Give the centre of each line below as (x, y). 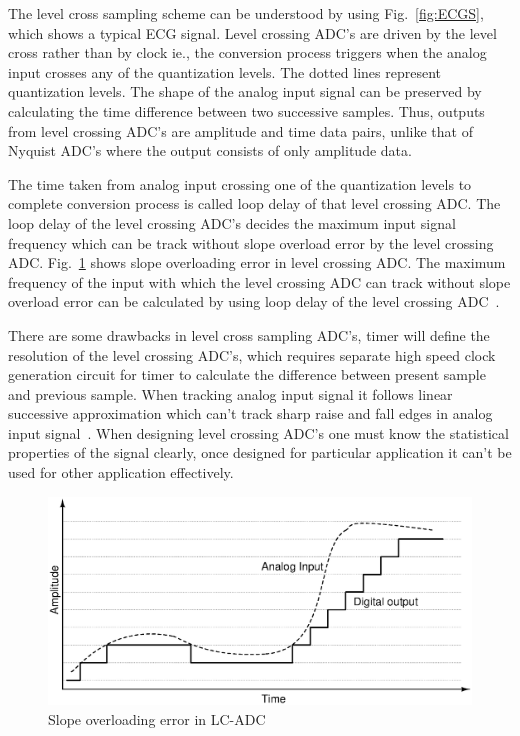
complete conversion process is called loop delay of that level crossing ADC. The (254, 203)
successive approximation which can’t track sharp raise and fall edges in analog (250, 413)
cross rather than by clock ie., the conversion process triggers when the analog (247, 52)
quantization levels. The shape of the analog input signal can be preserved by (245, 91)
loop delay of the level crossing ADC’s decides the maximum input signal (232, 222)
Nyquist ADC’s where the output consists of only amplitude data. (210, 150)
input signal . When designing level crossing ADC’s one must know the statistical (258, 432)
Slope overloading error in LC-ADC (157, 718)
